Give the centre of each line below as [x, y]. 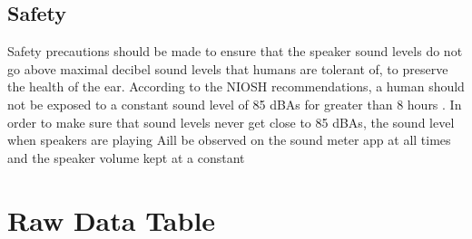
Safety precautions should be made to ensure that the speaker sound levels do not [235, 51]
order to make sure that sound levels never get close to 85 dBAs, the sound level [231, 122]
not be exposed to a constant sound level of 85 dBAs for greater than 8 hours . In [235, 104]
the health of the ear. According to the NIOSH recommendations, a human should [236, 86]
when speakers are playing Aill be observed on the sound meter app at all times [229, 140]
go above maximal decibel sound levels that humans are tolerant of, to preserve [228, 68]
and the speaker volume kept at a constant [126, 157]
